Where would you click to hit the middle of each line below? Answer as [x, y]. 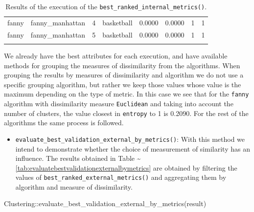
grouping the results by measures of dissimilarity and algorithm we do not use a [124, 75]
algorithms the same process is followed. [64, 123]
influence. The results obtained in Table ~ [78, 158]
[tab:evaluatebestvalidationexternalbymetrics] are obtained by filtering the [126, 167]
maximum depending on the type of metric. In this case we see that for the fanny [127, 94]
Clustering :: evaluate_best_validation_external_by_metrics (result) [105, 203]
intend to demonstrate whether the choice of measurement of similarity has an [133, 148]
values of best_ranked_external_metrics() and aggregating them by [121, 177]
